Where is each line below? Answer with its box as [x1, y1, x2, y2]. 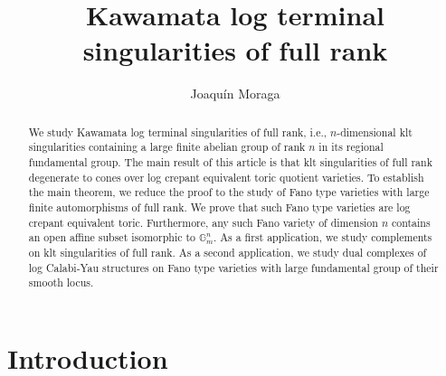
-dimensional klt [337, 124, 413, 139]
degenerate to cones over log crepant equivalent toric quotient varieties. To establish [28, 169, 424, 184]
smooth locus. [28, 275, 94, 290]
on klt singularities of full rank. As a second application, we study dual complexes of [28, 244, 427, 259]
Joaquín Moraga [190, 84, 280, 103]
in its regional [318, 139, 384, 155]
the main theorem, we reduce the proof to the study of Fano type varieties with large [28, 184, 430, 200]
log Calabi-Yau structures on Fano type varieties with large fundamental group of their [28, 259, 439, 275]
